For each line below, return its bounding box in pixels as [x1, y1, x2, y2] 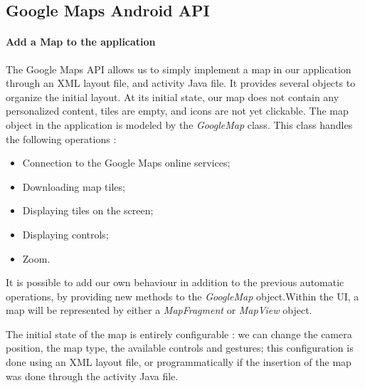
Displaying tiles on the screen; [22, 203, 154, 218]
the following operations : [6, 131, 117, 146]
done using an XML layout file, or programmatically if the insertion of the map [6, 355, 351, 369]
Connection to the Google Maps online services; [22, 155, 231, 170]
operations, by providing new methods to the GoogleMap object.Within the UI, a [6, 288, 359, 303]
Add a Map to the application [6, 34, 156, 49]
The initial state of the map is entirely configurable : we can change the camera [6, 326, 352, 341]
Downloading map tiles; [22, 179, 125, 194]
